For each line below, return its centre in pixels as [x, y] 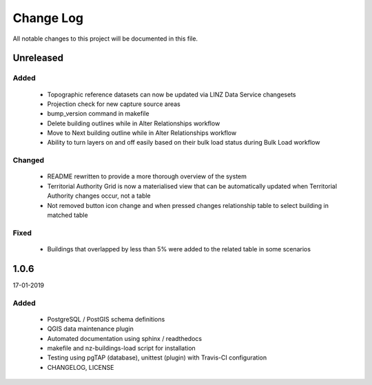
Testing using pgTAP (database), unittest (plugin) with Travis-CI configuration [157, 357]
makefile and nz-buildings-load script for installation [121, 348]
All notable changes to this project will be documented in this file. [105, 39]
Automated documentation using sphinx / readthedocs [125, 338]
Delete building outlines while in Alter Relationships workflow [134, 123]
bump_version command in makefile [98, 114]
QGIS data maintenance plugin [91, 329]
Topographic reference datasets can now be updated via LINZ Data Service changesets [172, 94]
